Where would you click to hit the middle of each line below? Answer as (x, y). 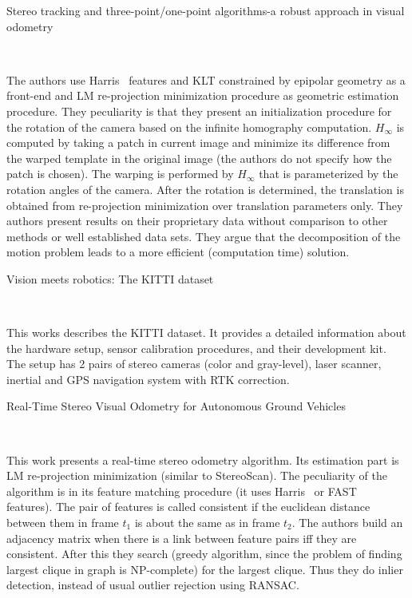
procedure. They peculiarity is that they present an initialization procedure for (199, 111)
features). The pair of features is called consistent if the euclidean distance (188, 507)
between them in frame (63, 523)
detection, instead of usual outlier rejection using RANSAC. (153, 585)
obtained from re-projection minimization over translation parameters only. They (205, 205)
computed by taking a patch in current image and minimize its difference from (198, 143)
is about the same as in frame (207, 523)
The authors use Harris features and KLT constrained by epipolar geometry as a (206, 79)
